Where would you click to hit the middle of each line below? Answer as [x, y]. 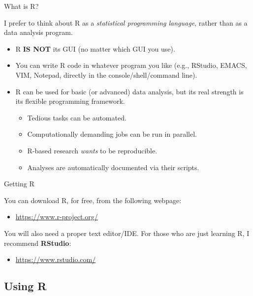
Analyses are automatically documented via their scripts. [113, 167]
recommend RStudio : [38, 243]
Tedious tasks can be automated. [77, 117]
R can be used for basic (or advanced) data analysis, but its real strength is [129, 91]
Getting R [19, 184]
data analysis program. [38, 32]
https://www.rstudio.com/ [56, 259]
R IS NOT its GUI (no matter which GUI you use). [95, 48]
